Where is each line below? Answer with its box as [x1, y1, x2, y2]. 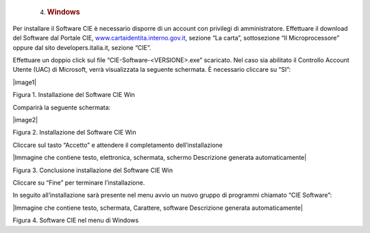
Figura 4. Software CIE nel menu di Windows [12, 216, 139, 225]
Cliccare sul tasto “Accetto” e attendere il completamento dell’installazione [12, 141, 223, 149]
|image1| [12, 78, 37, 86]
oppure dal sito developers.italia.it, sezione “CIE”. [12, 43, 151, 51]
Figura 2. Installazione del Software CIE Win [12, 128, 136, 137]
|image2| [12, 116, 38, 124]
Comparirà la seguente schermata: [12, 103, 111, 111]
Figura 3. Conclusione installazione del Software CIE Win [12, 166, 173, 174]
